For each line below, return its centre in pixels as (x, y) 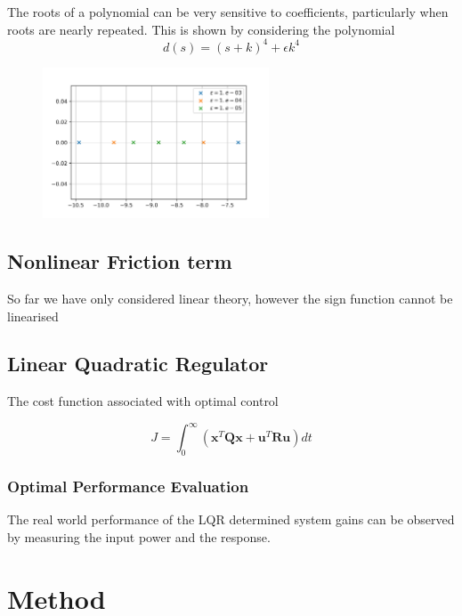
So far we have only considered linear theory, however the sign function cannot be (230, 298)
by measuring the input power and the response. (139, 537)
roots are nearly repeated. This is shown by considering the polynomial (201, 29)
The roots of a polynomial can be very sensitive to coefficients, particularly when (228, 12)
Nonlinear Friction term (120, 261)
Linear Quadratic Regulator (138, 364)
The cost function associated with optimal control (143, 401)
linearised (33, 316)
